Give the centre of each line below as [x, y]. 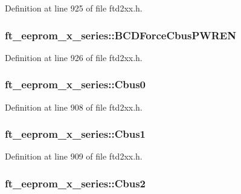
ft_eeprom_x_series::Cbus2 [76, 183]
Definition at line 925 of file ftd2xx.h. [74, 8]
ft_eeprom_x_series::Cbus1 [76, 134]
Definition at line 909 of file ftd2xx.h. [74, 156]
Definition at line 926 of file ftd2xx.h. [74, 57]
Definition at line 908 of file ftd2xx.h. [74, 107]
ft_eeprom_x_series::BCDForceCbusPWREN [120, 35]
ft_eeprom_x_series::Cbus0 [76, 84]
